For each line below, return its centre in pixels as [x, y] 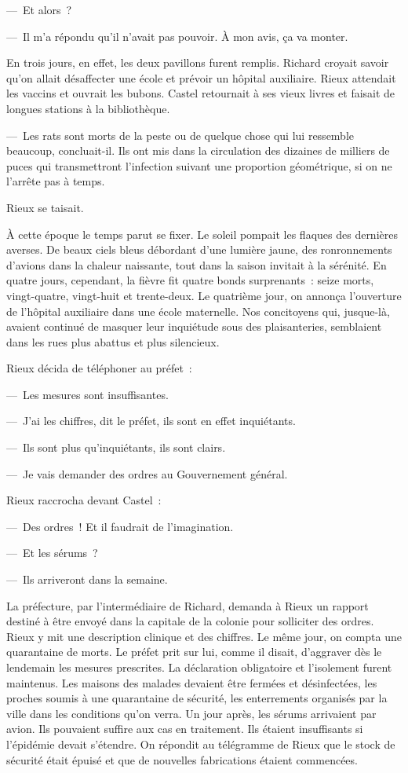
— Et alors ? [39, 9]
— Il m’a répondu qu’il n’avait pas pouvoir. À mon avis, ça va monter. [177, 36]
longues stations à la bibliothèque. [88, 108]
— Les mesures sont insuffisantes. [87, 394]
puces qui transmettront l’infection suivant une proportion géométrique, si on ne [199, 165]
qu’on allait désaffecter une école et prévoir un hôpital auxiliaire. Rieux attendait [201, 77]
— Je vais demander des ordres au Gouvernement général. [147, 473]
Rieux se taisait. [45, 207]
